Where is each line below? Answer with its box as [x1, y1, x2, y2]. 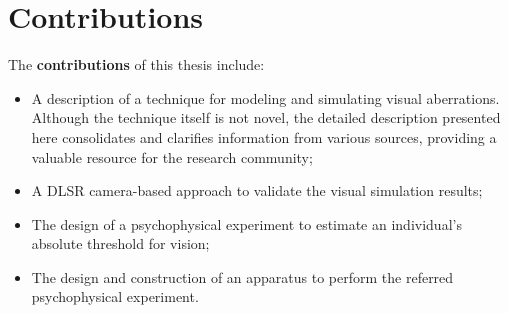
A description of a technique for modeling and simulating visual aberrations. [31, 87, 500, 108]
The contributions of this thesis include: [8, 54, 265, 75]
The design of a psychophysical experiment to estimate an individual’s [31, 213, 462, 234]
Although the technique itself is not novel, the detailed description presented [31, 107, 501, 128]
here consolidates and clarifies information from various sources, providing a [31, 126, 497, 147]
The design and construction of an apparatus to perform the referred [31, 266, 454, 287]
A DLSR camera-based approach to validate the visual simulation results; [31, 180, 483, 201]
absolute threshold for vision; [31, 233, 210, 254]
